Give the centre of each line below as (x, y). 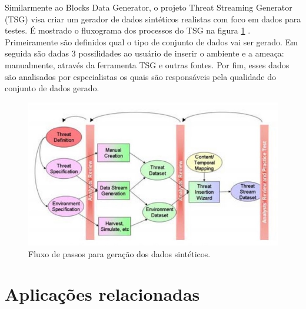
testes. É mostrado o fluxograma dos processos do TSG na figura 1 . (128, 30)
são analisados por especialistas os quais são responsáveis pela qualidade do (141, 76)
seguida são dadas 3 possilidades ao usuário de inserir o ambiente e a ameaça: (144, 53)
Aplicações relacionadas (102, 294)
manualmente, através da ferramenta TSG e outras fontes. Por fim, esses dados (147, 64)
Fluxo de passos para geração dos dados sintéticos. (119, 253)
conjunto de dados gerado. (52, 88)
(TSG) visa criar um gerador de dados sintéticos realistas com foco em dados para (153, 19)
